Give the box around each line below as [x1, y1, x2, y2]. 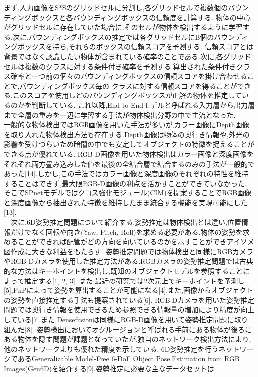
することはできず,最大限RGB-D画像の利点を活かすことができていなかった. [4, 178, 247, 188]
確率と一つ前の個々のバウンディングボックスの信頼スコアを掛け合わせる [10, 71, 247, 81]
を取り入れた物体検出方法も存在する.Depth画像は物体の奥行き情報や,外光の [4, 129, 250, 139]
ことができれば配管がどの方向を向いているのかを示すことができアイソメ [17, 236, 254, 247]
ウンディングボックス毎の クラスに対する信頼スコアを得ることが [26, 80, 237, 91]
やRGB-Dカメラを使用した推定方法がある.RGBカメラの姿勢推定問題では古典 [4, 256, 253, 266]
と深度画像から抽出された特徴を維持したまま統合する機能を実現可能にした [4, 197, 248, 207]
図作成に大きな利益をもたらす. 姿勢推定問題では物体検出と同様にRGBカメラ [4, 246, 254, 256]
